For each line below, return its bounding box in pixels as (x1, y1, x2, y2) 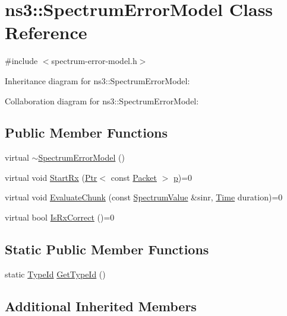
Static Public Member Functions (5, 240, 209, 258)
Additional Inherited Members (5, 296, 197, 315)
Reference (5, 20, 87, 44)
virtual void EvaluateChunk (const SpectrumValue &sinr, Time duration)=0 (5, 191, 283, 203)
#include (5, 55, 38, 67)
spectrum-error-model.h (51, 55, 137, 67)
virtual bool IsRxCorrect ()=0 (5, 211, 115, 224)
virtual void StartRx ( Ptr (5, 171, 97, 183)
